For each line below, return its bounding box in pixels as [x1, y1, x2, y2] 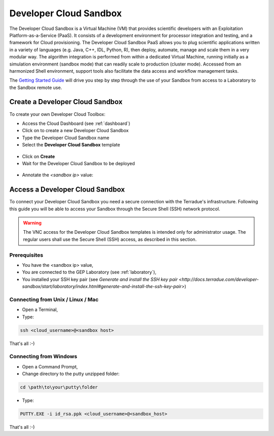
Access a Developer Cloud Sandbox [9, 185, 125, 194]
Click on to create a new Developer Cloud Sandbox [22, 128, 129, 134]
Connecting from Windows [9, 353, 78, 360]
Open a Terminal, [22, 306, 58, 313]
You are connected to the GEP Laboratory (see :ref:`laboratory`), [22, 269, 157, 275]
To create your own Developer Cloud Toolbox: [9, 111, 106, 117]
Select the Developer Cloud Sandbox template [22, 142, 120, 148]
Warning [23, 220, 42, 226]
